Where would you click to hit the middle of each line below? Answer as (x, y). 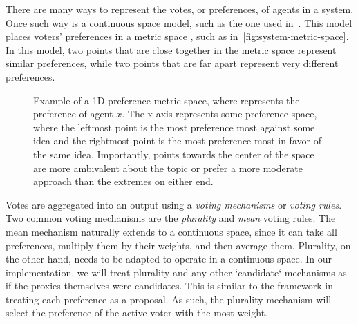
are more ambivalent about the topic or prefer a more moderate (168, 168)
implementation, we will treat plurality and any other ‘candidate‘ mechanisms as (176, 272)
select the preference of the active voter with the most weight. (136, 313)
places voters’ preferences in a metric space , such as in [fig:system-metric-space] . (177, 36)
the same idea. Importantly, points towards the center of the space (174, 154)
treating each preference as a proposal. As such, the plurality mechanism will (169, 299)
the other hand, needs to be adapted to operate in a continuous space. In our (169, 259)
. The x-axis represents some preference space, (219, 114)
